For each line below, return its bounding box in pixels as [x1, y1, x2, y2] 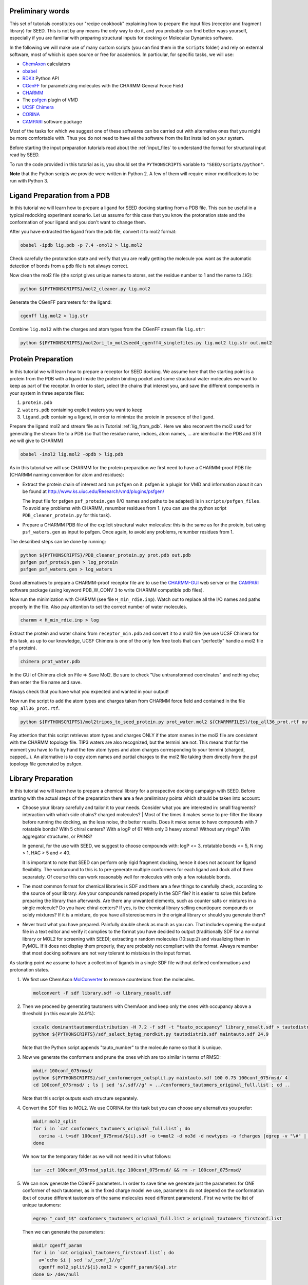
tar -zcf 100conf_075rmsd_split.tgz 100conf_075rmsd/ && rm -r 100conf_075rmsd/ [33, 1167, 242, 1173]
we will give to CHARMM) [9, 437, 64, 444]
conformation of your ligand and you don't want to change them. [9, 219, 146, 226]
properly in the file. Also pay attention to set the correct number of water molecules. [9, 603, 187, 610]
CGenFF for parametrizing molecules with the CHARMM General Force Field [22, 82, 183, 88]
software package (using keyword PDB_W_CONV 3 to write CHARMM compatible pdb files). [9, 586, 204, 593]
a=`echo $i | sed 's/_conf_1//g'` [38, 1257, 126, 1263]
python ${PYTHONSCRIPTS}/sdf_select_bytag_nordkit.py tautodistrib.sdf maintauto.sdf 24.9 [33, 1031, 269, 1037]
